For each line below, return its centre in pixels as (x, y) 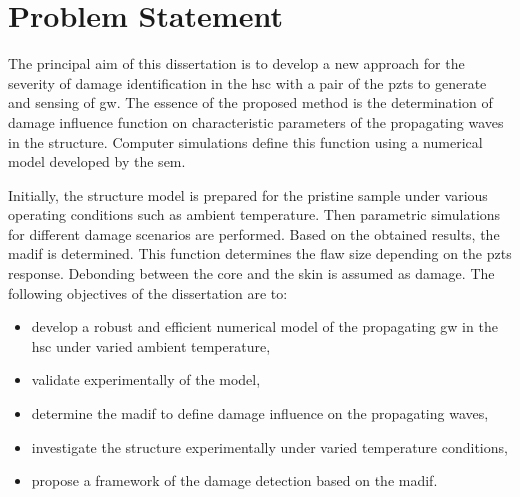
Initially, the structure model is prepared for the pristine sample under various (248, 194)
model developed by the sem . (97, 161)
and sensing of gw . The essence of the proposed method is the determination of (250, 102)
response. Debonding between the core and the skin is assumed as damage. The (251, 273)
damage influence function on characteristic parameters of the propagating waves (256, 121)
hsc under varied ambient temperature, (151, 345)
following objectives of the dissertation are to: (148, 292)
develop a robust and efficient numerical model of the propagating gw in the (264, 326)
